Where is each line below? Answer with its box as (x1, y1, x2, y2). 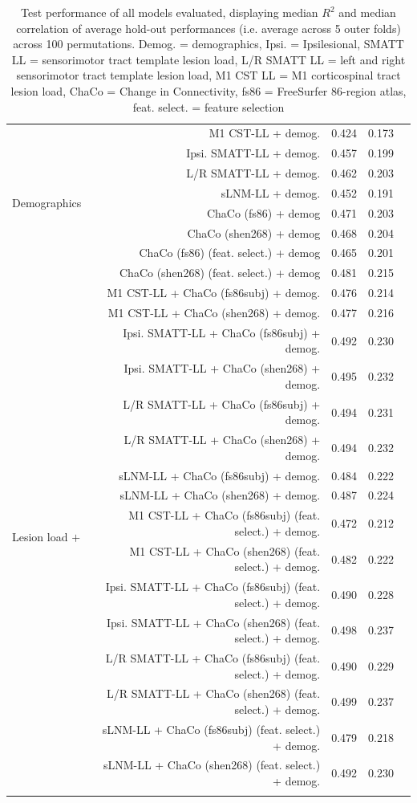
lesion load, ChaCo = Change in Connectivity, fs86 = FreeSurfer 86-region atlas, (10, 82, 407, 99)
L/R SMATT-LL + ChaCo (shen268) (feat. (107, 685, 321, 702)
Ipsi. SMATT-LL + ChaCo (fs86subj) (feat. (105, 578, 321, 595)
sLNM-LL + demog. (221, 184, 321, 201)
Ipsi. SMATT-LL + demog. (186, 145, 321, 161)
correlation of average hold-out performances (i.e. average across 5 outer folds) (16, 19, 401, 36)
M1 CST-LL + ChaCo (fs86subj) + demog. (107, 284, 321, 301)
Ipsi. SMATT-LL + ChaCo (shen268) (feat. (107, 613, 321, 630)
